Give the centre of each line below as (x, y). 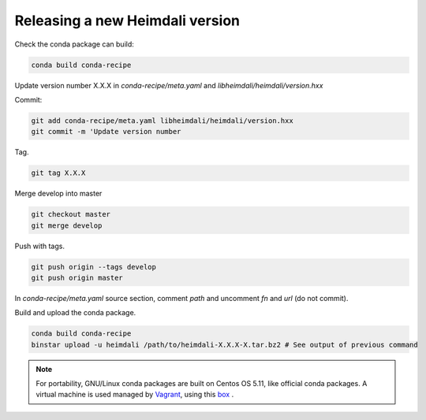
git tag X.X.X (58, 173)
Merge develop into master (58, 194)
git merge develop (67, 225)
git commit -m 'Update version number (106, 132)
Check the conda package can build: (74, 44)
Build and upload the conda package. (75, 313)
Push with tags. (39, 246)
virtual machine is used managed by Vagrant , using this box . (135, 395)
